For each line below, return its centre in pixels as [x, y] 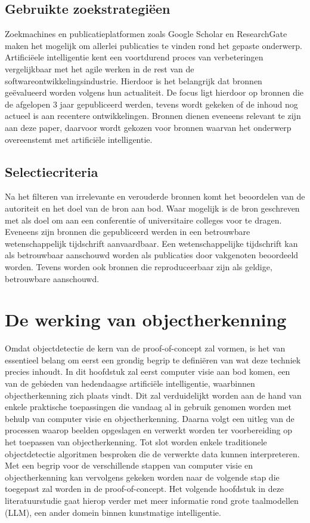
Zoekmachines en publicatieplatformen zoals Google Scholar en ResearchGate [146, 34]
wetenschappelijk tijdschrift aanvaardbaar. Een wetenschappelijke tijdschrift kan [151, 243]
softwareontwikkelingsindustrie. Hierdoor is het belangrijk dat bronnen [134, 80]
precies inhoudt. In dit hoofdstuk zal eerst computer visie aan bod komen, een [148, 371]
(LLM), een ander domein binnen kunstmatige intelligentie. [113, 512]
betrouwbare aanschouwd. [52, 278]
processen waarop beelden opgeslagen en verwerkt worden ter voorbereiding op [148, 430]
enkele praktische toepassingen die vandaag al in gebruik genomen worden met [148, 407]
